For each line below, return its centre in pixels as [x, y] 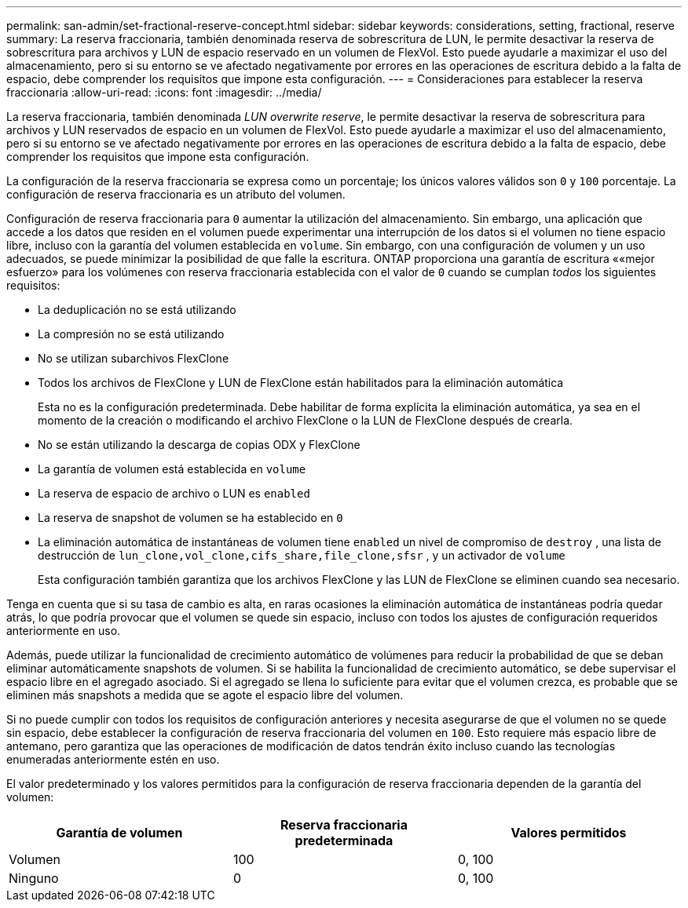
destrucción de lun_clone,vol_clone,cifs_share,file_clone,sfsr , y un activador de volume [302, 555]
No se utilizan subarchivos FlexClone [134, 358]
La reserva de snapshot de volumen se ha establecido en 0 [190, 518]
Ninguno [34, 878]
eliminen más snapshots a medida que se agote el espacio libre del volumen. [205, 695]
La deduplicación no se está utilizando [137, 310]
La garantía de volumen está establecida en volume [172, 469]
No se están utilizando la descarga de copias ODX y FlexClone [199, 445]
